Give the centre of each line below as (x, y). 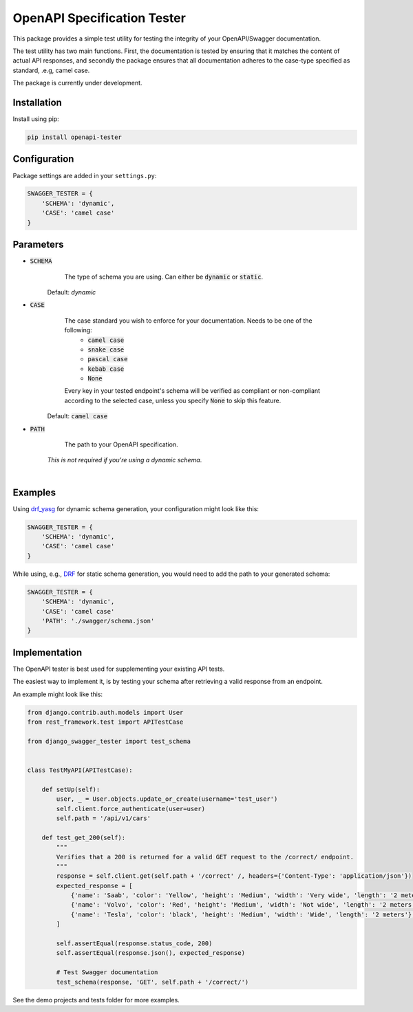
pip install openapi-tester (74, 137)
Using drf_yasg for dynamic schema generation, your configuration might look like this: (136, 508)
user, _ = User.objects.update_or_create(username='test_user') (167, 799)
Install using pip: (36, 119)
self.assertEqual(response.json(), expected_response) (151, 953)
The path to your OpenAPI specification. (121, 444)
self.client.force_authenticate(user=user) (131, 809)
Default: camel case (77, 416)
